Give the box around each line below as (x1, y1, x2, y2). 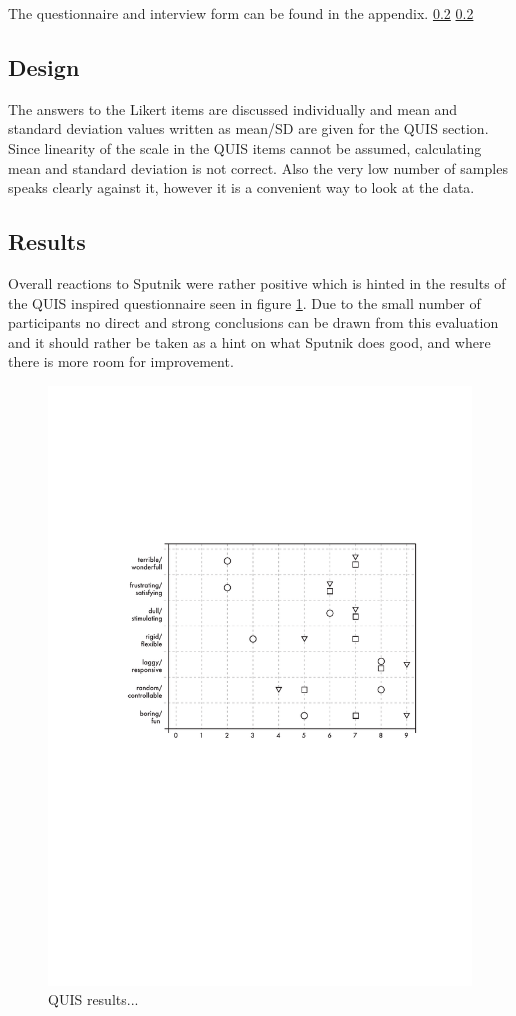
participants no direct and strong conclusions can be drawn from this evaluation (8, 312, 499, 333)
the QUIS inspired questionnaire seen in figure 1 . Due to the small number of (8, 292, 481, 313)
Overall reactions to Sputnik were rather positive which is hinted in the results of (8, 272, 506, 293)
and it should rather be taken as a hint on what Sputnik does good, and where (8, 331, 491, 352)
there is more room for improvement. (8, 351, 234, 372)
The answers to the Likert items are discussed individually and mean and (8, 98, 458, 119)
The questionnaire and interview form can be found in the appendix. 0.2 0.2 (8, 3, 474, 23)
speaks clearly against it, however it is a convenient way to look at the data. (8, 177, 475, 198)
